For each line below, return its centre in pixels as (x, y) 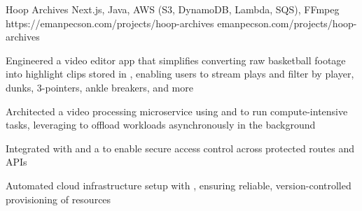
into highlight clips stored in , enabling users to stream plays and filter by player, (180, 74)
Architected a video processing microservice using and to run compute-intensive (177, 111)
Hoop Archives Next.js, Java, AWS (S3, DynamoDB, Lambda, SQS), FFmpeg (173, 9)
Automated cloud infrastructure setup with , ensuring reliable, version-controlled (179, 185)
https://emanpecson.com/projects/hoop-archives (110, 23)
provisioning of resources (58, 199)
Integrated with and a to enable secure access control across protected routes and (180, 148)
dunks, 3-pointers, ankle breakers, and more (99, 87)
